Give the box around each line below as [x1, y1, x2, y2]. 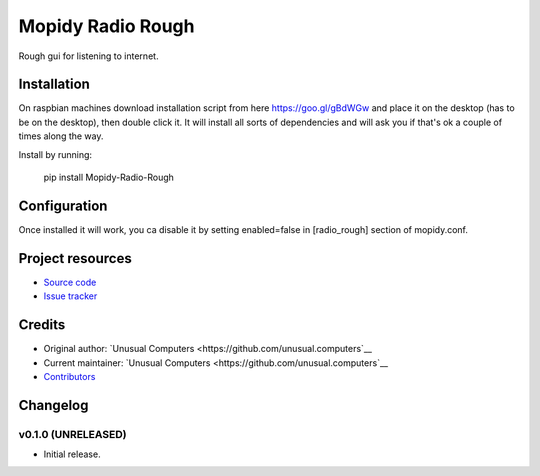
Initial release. [43, 448, 101, 460]
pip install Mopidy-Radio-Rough [43, 171, 175, 184]
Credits [18, 316, 66, 334]
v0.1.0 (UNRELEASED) [18, 427, 127, 441]
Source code [43, 276, 97, 288]
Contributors [43, 370, 96, 382]
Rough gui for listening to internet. [18, 50, 159, 62]
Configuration [18, 197, 108, 214]
